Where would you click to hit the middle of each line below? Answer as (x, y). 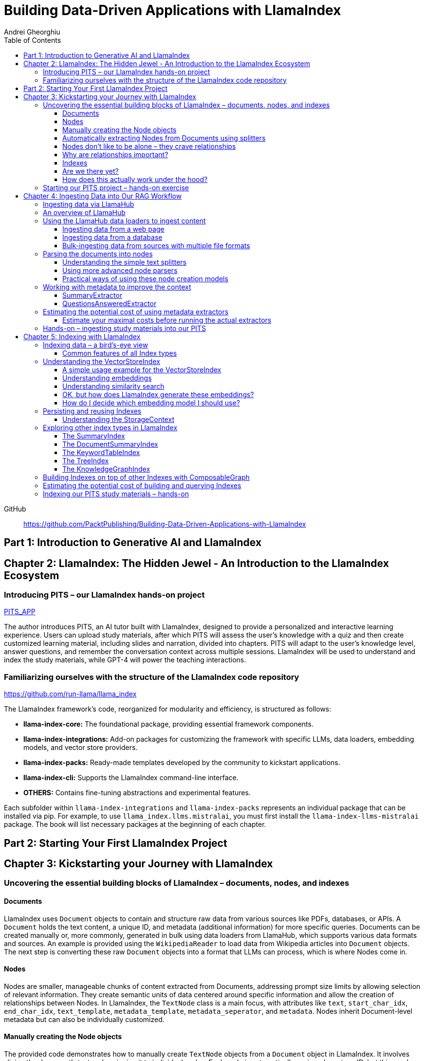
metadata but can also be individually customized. (84, 1019)
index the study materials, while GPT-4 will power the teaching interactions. (125, 660)
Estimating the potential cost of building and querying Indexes (142, 485)
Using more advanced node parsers (120, 270)
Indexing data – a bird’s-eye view (96, 345)
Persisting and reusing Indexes (92, 411)
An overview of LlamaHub (84, 212)
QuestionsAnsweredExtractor (110, 303)
